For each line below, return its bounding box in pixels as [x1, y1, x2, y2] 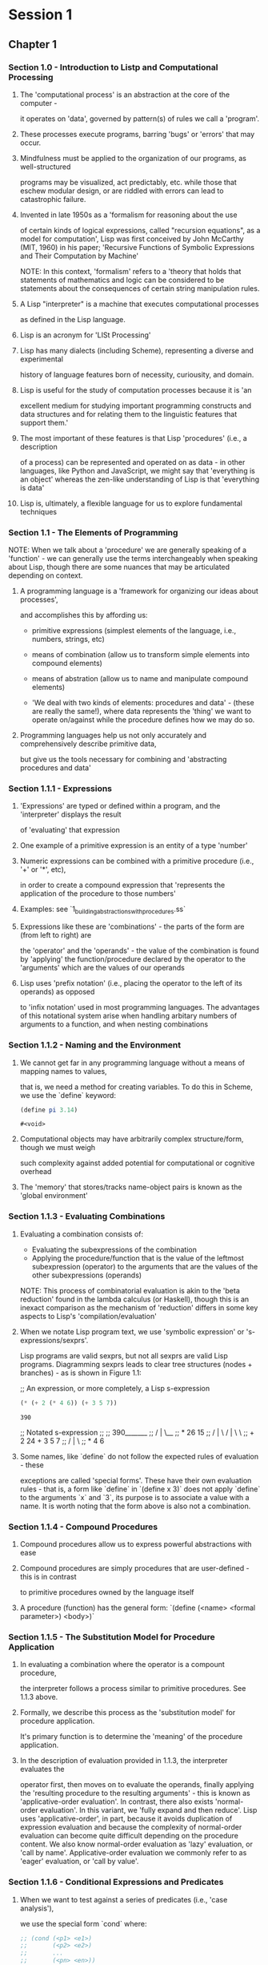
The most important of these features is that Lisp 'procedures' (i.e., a [19, 433, 248, 442]
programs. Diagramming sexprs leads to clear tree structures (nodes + [19, 1359, 253, 1369]
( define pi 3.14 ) [19, 1106, 78, 1114]
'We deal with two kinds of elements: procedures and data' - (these [31, 698, 254, 708]
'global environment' [19, 1191, 88, 1200]
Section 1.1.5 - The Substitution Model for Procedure [8, 1631, 215, 1642]
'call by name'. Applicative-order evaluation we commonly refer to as [19, 1848, 247, 1858]
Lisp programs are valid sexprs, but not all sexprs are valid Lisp [19, 1350, 228, 1360]
